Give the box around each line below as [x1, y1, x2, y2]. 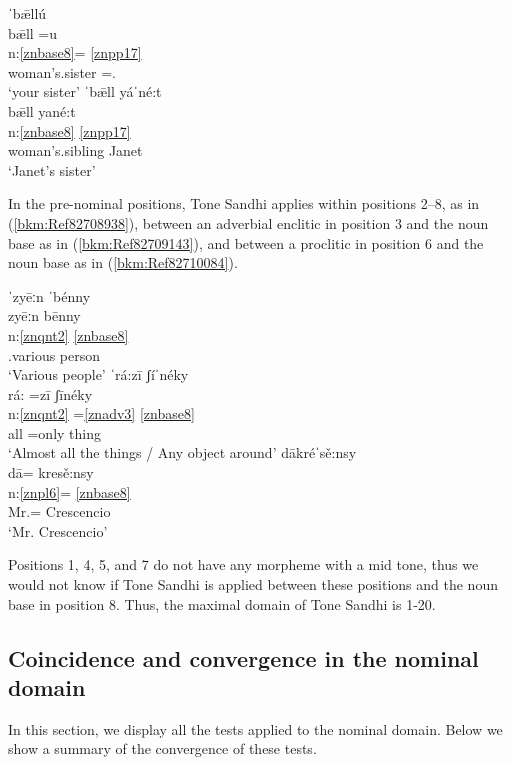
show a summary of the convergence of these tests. [8, 738, 317, 759]
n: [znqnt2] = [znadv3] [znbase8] [8, 403, 195, 424]
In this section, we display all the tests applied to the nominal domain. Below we [8, 718, 503, 739]
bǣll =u [8, 22, 58, 43]
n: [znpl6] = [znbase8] [8, 481, 131, 502]
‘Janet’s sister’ [8, 159, 96, 180]
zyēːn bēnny [8, 305, 81, 326]
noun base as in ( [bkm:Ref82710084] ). [8, 252, 238, 273]
